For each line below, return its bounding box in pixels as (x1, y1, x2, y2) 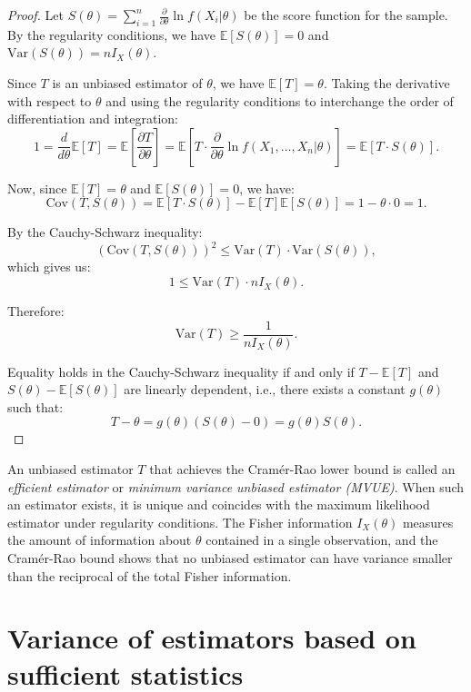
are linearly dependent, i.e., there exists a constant (124, 380, 406, 399)
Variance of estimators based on (7, 619, 416, 657)
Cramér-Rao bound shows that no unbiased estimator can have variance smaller (7, 549, 453, 568)
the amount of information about (7, 530, 192, 549)
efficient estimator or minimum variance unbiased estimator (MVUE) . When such (7, 477, 465, 496)
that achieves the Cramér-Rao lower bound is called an (149, 460, 456, 479)
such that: (7, 397, 64, 416)
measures (402, 512, 454, 531)
